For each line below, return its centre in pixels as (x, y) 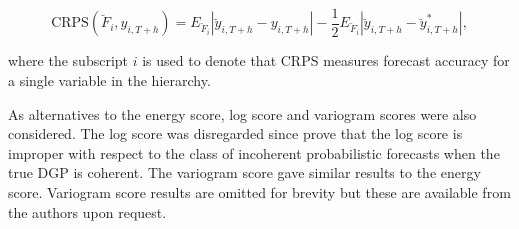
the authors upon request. (87, 211)
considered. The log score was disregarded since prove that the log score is (235, 133)
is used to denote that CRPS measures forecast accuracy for (326, 60)
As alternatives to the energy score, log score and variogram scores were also (242, 113)
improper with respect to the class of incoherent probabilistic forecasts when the (254, 152)
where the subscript (68, 60)
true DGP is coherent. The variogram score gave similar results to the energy (244, 172)
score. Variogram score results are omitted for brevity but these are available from (259, 192)
